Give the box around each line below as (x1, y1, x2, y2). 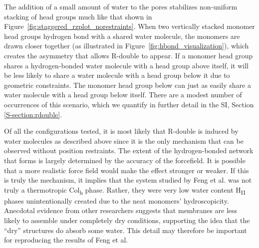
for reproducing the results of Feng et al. (4, 235, 128, 245)
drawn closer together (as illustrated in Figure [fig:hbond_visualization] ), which (4, 40, 249, 51)
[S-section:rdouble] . (4, 109, 62, 119)
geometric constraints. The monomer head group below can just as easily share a (4, 79, 251, 90)
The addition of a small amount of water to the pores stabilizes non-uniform (4, 1, 238, 11)
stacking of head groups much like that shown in (4, 11, 152, 21)
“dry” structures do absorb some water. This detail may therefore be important (4, 225, 247, 235)
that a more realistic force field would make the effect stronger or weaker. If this (4, 165, 249, 175)
